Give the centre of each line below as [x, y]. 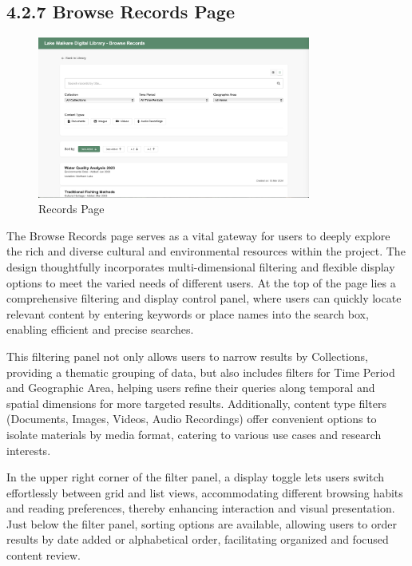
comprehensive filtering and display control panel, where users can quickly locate [204, 298]
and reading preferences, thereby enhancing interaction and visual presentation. [201, 508]
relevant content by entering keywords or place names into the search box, [188, 313]
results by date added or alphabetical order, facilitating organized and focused [198, 539]
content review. [44, 555]
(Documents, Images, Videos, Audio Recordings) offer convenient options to [192, 419]
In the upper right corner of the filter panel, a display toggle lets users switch [196, 477]
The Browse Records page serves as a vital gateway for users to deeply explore [198, 235]
